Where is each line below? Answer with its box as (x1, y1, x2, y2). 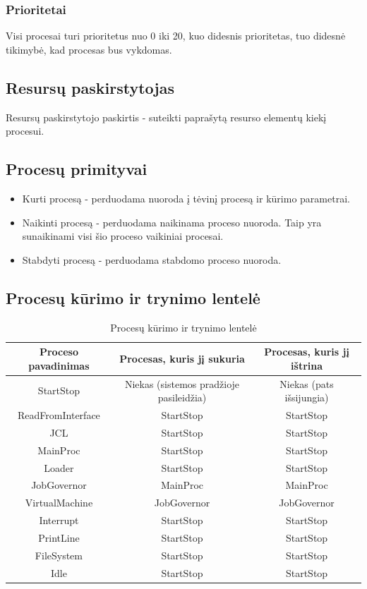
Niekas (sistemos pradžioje (124, 376, 240, 391)
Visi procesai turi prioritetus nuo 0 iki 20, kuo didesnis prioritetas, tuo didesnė (6, 28, 346, 43)
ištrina (291, 358, 323, 372)
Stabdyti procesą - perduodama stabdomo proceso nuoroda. (22, 252, 282, 267)
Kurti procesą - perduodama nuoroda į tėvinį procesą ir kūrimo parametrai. (22, 191, 350, 205)
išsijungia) (284, 390, 329, 405)
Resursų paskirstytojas (6, 76, 174, 98)
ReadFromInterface (18, 408, 100, 423)
